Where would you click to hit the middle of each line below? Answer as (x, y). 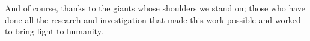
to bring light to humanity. (54, 31)
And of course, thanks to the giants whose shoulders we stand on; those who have (155, 8)
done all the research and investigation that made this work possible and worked (153, 19)
